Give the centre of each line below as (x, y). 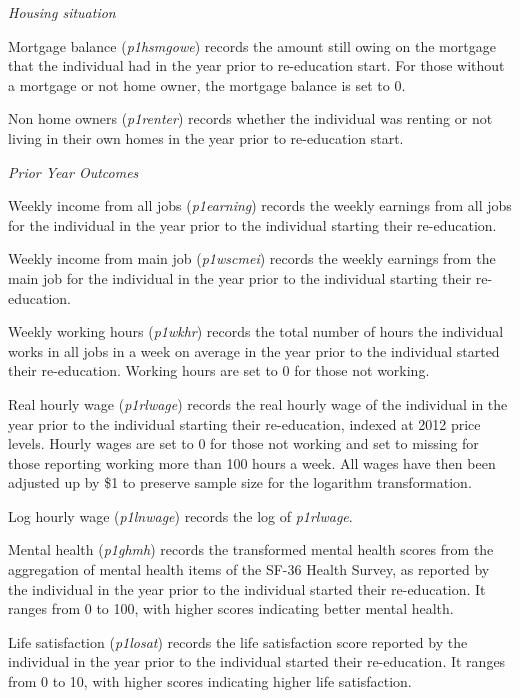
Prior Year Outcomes (73, 171)
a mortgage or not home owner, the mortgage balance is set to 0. (207, 84)
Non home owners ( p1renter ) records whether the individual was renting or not (250, 118)
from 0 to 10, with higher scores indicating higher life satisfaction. (210, 681)
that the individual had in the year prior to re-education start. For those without (256, 65)
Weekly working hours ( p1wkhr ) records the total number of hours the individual (256, 331)
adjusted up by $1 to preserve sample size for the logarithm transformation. (240, 482)
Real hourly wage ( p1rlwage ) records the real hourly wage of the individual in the (258, 403)
